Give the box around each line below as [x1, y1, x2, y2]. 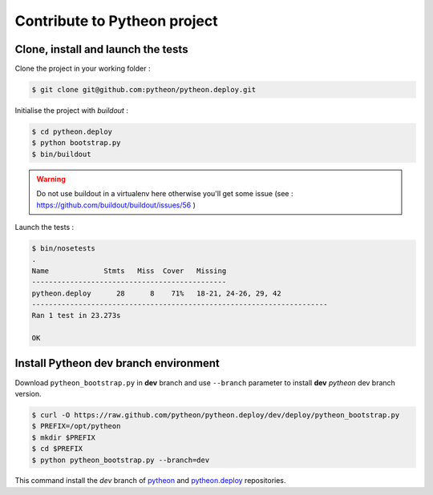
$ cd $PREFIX [31, 445, 83, 453]
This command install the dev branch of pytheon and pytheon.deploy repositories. [14, 476, 286, 485]
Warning [36, 174, 66, 183]
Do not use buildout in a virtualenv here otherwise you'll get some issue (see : [36, 189, 293, 199]
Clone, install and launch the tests [14, 42, 188, 56]
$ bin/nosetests [31, 243, 96, 252]
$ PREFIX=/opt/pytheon [31, 421, 121, 431]
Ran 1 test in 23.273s [31, 311, 121, 320]
